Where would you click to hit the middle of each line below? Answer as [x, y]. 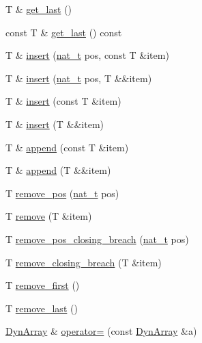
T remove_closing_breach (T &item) [84, 262]
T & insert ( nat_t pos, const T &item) [87, 55]
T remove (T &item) [49, 216]
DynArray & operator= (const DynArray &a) [101, 331]
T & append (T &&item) [58, 170]
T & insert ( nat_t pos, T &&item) [79, 78]
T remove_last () [42, 308]
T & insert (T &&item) [55, 124]
